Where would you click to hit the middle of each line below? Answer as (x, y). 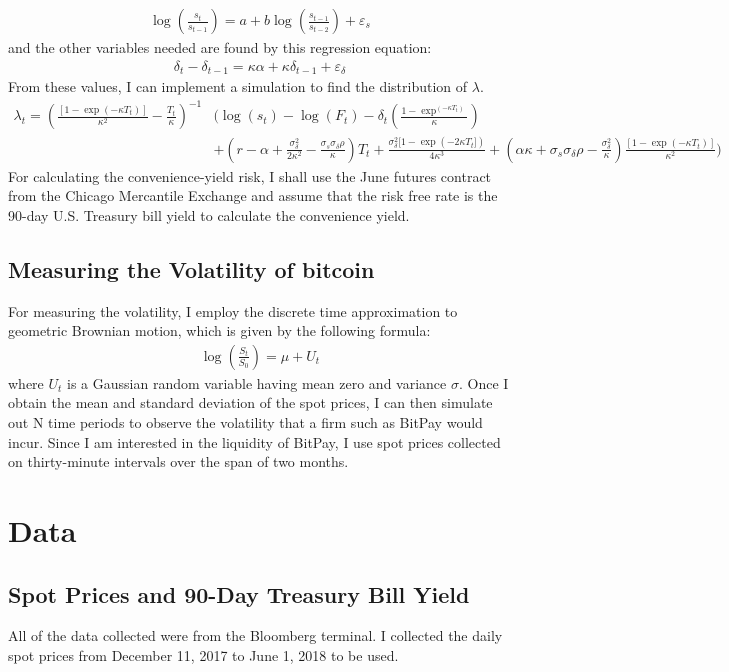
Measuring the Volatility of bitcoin (191, 268)
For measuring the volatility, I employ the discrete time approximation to (233, 310)
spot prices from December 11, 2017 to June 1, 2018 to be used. (203, 654)
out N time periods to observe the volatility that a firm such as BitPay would (245, 421)
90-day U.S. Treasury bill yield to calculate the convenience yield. (209, 214)
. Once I (483, 382)
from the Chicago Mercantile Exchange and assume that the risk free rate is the (253, 195)
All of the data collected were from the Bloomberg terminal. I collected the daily (255, 635)
